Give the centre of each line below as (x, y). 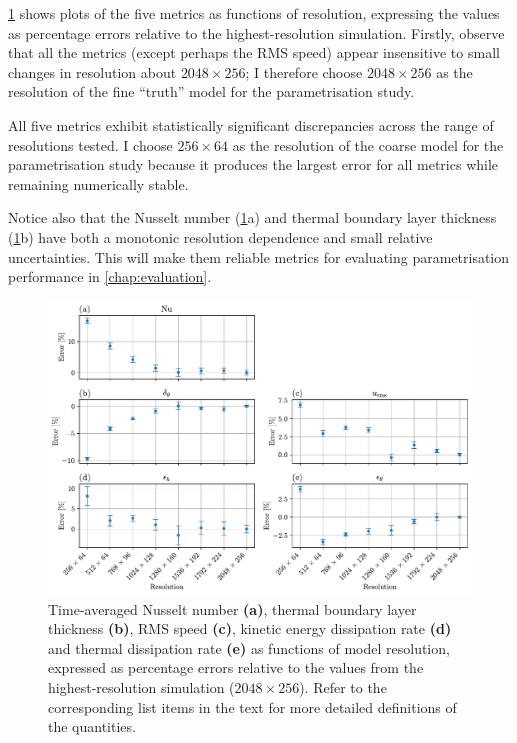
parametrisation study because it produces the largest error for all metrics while (253, 164)
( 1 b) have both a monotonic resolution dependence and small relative (220, 236)
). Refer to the (343, 687)
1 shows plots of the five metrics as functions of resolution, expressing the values (254, 13)
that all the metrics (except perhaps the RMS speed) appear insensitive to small (254, 52)
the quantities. (92, 726)
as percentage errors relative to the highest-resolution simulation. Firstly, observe (256, 32)
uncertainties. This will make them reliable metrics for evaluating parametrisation (259, 256)
